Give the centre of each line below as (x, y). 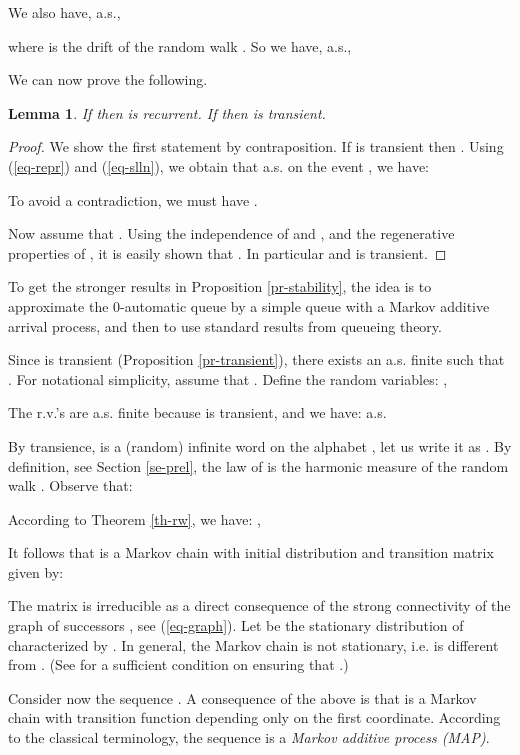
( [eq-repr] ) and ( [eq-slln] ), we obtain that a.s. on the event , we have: (219, 165)
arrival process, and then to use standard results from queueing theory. (225, 325)
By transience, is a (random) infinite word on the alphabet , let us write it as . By (260, 445)
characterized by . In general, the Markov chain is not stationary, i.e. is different (253, 644)
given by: (36, 571)
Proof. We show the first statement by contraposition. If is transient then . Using (256, 146)
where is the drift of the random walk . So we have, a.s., (180, 45)
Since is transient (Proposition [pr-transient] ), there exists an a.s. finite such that (256, 359)
